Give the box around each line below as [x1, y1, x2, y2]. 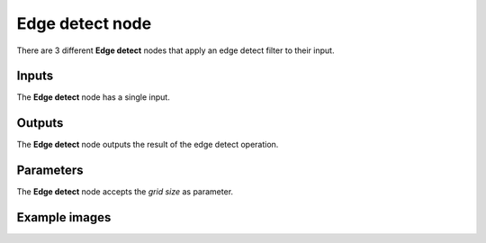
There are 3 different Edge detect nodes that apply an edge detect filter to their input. [16, 45, 335, 56]
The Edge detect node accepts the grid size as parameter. [16, 186, 234, 197]
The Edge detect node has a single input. [16, 92, 170, 103]
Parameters [16, 163, 84, 178]
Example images [16, 210, 112, 225]
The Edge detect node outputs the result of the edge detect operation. [16, 139, 279, 150]
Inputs [16, 68, 54, 84]
